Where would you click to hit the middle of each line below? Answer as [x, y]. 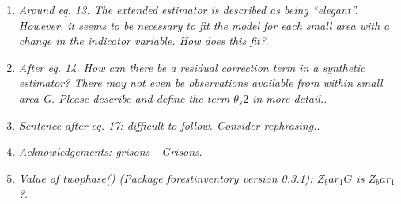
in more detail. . [290, 98]
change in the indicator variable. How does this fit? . [144, 41]
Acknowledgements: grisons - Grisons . [110, 151]
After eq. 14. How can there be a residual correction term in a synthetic [192, 67]
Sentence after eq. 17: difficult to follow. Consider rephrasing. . [169, 125]
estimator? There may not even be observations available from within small [200, 83]
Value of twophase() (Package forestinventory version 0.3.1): [166, 178]
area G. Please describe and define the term [124, 98]
